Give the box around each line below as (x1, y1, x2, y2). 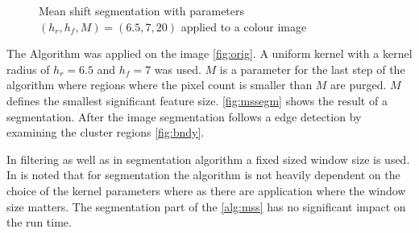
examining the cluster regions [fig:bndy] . (6, 124, 205, 141)
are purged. (330, 76, 387, 93)
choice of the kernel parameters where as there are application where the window (6, 182, 406, 198)
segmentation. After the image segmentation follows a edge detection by (6, 108, 362, 125)
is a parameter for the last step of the (219, 60, 405, 77)
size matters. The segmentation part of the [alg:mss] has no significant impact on (6, 198, 406, 215)
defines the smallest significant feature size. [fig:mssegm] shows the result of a (6, 92, 388, 108)
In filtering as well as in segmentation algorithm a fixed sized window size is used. (6, 150, 410, 167)
